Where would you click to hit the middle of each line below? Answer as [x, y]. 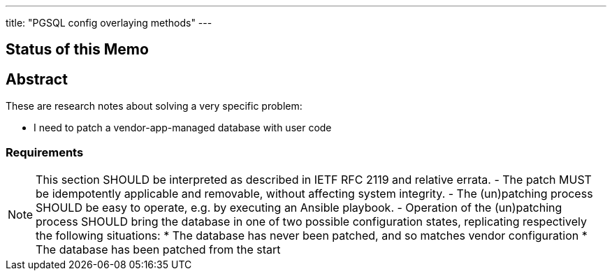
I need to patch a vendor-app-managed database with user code [183, 128]
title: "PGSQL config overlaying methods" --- [109, 23]
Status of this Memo [77, 50]
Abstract [37, 79]
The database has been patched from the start [158, 250]
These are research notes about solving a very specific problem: [154, 106]
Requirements [45, 152]
